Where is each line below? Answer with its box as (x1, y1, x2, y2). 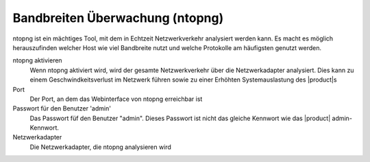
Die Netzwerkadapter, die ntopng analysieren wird (29, 143, 171, 151)
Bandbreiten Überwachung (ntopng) (12, 10, 224, 25)
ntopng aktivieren (12, 56, 62, 65)
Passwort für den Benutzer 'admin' (12, 104, 111, 113)
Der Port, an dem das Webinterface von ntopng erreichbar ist (29, 95, 203, 103)
